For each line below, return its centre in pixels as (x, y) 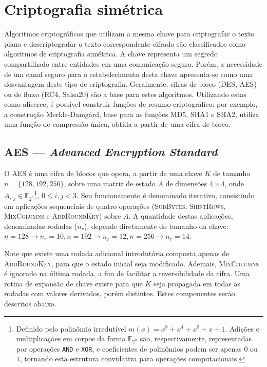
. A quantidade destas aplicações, (181, 216)
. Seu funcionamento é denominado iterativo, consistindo (166, 195)
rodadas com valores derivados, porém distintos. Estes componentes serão (120, 293)
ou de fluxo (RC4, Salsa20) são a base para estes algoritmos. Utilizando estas (125, 94)
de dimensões (186, 183)
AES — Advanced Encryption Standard (111, 152)
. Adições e (242, 328)
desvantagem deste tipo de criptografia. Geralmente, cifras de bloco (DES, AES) (130, 84)
